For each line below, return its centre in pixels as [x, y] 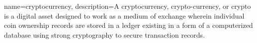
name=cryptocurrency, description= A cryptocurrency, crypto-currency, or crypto [128, 6]
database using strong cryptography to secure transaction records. [105, 34]
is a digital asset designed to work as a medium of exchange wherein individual [124, 15]
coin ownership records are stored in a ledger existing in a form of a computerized [128, 25]
